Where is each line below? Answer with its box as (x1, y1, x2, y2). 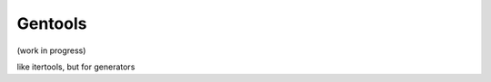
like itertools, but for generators (16, 61, 135, 72)
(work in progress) (16, 45, 86, 56)
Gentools (16, 14, 87, 33)
